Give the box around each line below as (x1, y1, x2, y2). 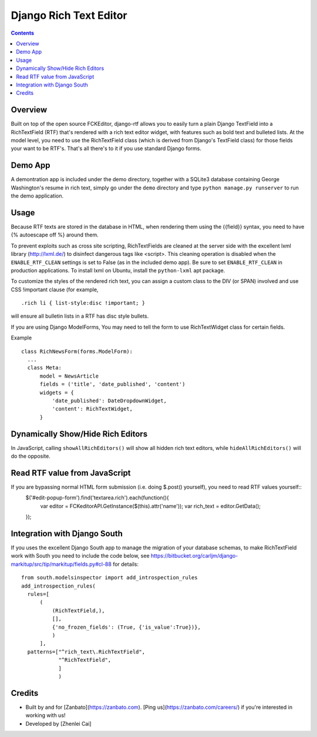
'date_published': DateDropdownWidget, (52, 397, 167, 404)
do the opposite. (11, 453, 51, 460)
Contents (11, 29, 35, 36)
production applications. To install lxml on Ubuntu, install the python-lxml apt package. (11, 266, 225, 274)
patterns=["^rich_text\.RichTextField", (27, 648, 146, 655)
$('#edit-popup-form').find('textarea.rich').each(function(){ (25, 494, 170, 501)
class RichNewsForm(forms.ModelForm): (21, 348, 133, 355)
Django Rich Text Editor (11, 9, 127, 22)
